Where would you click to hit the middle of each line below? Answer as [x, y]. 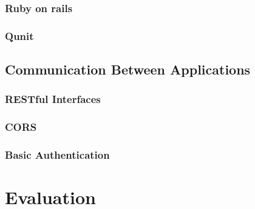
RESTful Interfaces [53, 99]
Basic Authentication [57, 155]
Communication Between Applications [128, 69]
